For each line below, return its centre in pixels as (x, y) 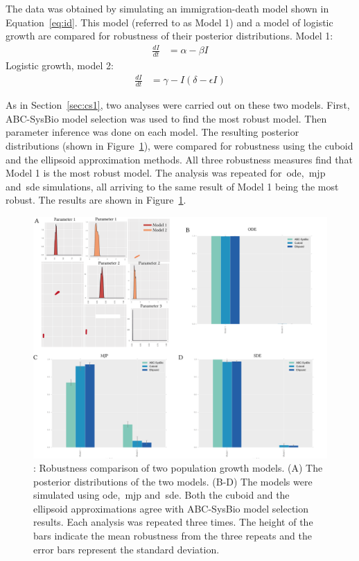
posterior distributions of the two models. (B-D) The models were (173, 481)
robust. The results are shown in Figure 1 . (96, 200)
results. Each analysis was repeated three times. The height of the (173, 522)
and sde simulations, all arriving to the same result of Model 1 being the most (172, 186)
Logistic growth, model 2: (60, 65)
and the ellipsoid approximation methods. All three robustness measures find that (179, 159)
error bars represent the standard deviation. (126, 549)
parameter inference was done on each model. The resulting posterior (152, 132)
